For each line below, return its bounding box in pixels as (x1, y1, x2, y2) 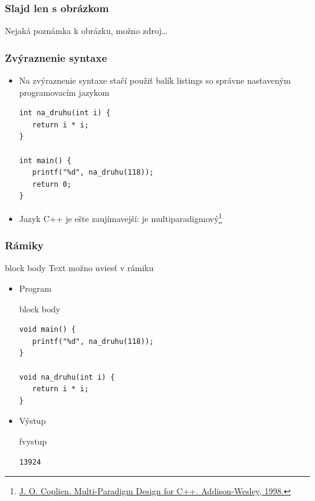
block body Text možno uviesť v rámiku (5, 261, 154, 274)
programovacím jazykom (19, 86, 110, 98)
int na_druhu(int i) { (19, 109, 111, 118)
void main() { (19, 325, 76, 334)
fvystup (19, 434, 47, 447)
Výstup (19, 414, 46, 427)
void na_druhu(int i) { (19, 372, 115, 382)
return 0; (32, 180, 71, 189)
